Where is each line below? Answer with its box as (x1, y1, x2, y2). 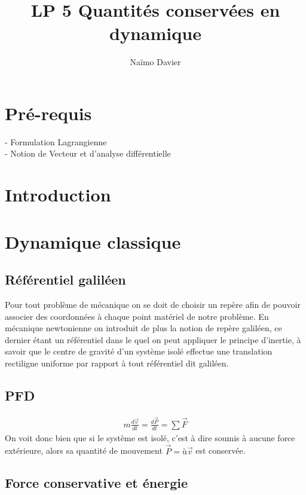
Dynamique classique (5, 229, 181, 253)
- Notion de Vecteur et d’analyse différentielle (5, 147, 171, 160)
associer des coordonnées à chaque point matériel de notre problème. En (5, 310, 269, 322)
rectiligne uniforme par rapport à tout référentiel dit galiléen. (5, 356, 229, 369)
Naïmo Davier (130, 56, 181, 68)
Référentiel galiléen (5, 270, 126, 289)
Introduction (5, 182, 111, 207)
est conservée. (195, 444, 246, 457)
